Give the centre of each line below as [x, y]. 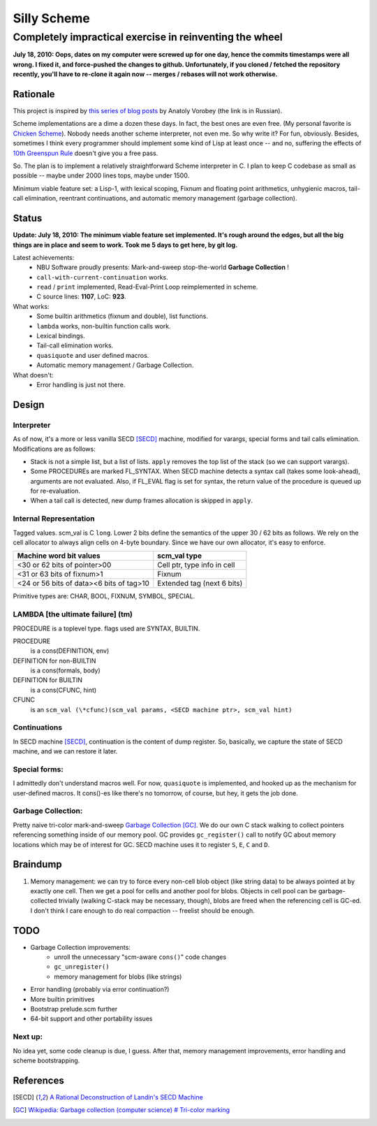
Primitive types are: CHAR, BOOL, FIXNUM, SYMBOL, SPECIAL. [104, 596]
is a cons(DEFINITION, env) [70, 651]
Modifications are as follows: [54, 449]
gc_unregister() [82, 967]
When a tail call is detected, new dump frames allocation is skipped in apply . [142, 500]
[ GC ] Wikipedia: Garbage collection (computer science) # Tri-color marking [121, 1110]
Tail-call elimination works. [75, 345]
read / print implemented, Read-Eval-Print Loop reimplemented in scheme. [147, 287]
